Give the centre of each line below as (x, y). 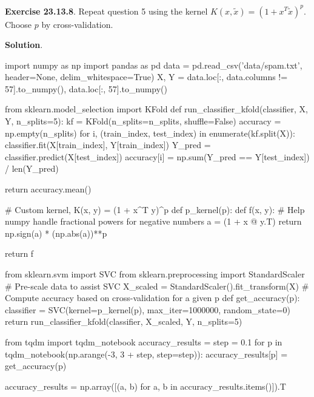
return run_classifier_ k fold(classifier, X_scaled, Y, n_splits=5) (124, 321)
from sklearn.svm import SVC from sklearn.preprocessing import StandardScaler (155, 274)
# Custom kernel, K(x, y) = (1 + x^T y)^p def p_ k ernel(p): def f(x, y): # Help (155, 209)
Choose (18, 24)
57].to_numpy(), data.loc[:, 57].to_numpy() (86, 88)
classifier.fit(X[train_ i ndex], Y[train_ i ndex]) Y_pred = (108, 145)
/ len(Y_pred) (32, 168)
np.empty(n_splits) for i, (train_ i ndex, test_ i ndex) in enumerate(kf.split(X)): (150, 133)
